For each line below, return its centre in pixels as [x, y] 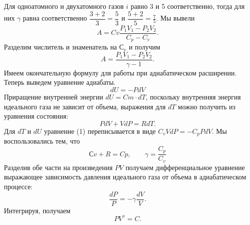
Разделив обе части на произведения [58, 167]
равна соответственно [55, 18]
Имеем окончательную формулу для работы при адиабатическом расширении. [120, 72]
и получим [145, 47]
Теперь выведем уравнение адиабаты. [60, 82]
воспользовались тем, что [42, 141]
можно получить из [207, 106]
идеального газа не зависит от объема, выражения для [85, 106]
